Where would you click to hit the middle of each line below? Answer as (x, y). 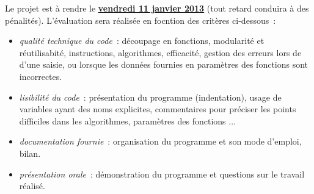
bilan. (30, 153)
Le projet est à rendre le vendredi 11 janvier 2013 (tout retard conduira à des (157, 8)
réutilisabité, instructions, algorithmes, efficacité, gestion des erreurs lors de (160, 52)
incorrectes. (41, 76)
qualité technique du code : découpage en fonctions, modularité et (142, 41)
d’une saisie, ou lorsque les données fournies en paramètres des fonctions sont (164, 64)
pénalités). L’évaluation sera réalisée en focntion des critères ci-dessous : (141, 20)
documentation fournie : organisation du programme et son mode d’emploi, (160, 141)
